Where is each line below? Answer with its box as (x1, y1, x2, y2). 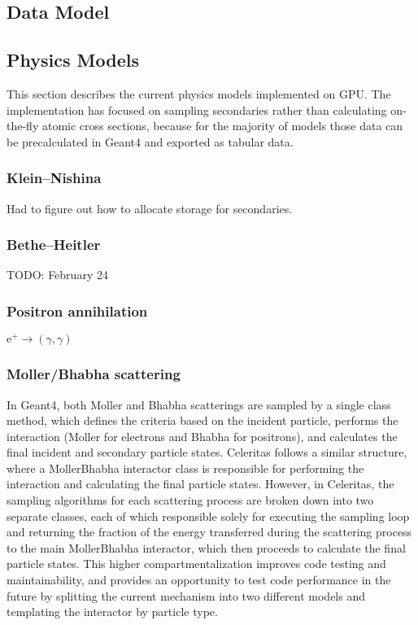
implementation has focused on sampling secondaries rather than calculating (7, 101, 387, 118)
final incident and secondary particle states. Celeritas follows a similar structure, (7, 444, 407, 461)
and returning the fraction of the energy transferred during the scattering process (7, 523, 412, 540)
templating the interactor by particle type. (7, 603, 218, 620)
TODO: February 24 (7, 266, 108, 283)
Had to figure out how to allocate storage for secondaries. (7, 199, 293, 216)
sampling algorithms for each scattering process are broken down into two (7, 492, 374, 509)
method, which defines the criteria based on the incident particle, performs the (7, 412, 398, 429)
